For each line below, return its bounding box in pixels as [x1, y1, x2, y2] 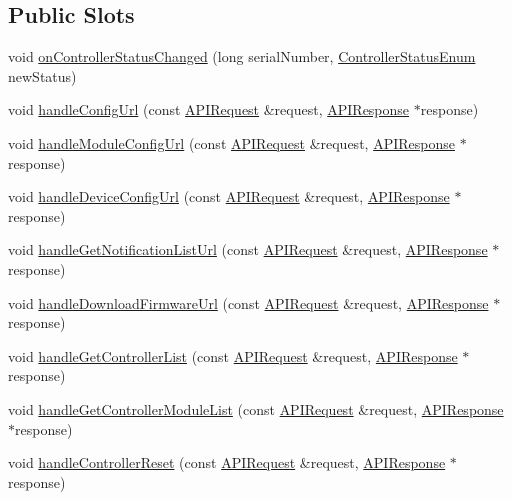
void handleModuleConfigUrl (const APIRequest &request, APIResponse [8, 132, 455, 153]
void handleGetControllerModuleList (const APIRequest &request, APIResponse [8, 398, 504, 419]
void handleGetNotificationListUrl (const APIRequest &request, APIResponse [8, 239, 488, 260]
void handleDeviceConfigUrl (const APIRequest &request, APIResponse [8, 186, 450, 207]
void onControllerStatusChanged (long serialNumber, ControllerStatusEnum [8, 46, 476, 67]
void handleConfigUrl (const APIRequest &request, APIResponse [8, 99, 410, 120]
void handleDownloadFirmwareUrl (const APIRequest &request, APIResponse [8, 292, 489, 313]
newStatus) [8, 65, 77, 86]
